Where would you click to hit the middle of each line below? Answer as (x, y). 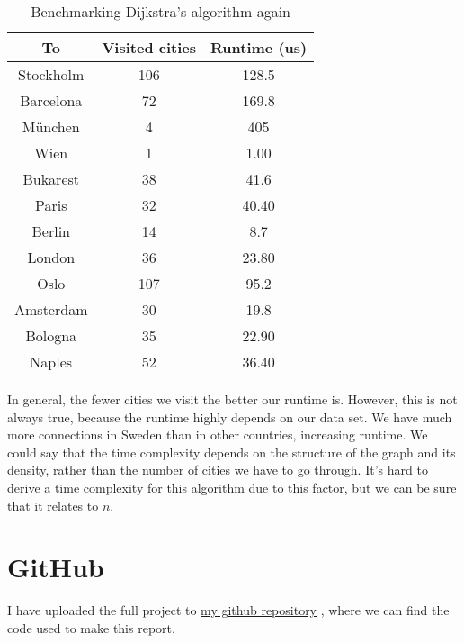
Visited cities (149, 47)
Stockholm (51, 74)
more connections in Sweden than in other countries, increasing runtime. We (218, 435)
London (51, 257)
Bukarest (51, 179)
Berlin (51, 231)
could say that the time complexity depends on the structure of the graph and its (232, 452)
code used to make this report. (91, 627)
